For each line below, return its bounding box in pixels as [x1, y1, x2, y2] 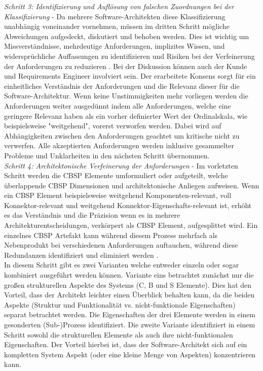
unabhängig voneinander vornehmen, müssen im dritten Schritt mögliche [4, 21, 230, 31]
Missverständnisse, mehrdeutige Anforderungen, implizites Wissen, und [4, 41, 225, 51]
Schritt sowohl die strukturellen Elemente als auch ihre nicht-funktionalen [4, 329, 233, 340]
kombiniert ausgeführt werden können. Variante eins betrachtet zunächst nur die [4, 269, 254, 280]
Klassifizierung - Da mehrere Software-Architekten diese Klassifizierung [4, 11, 226, 21]
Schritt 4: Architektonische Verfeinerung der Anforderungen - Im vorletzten [4, 160, 238, 171]
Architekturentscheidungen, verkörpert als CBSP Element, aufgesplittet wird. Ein [4, 220, 258, 230]
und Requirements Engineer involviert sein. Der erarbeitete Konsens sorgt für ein [4, 71, 256, 81]
